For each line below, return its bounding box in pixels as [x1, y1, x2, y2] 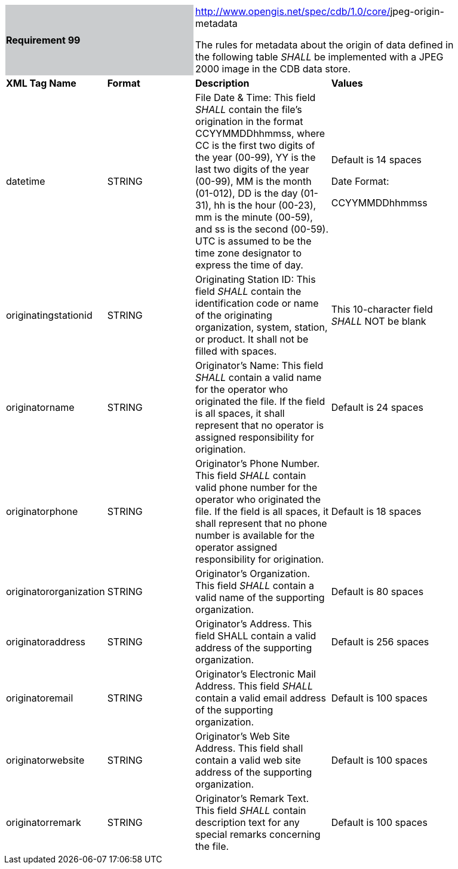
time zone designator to [195, 247, 302, 259]
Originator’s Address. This [195, 618, 312, 630]
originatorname [6, 401, 75, 413]
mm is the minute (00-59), [195, 211, 313, 223]
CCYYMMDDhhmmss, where [195, 127, 325, 139]
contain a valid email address [195, 692, 326, 704]
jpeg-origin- [390, 5, 444, 17]
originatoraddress [6, 636, 86, 648]
